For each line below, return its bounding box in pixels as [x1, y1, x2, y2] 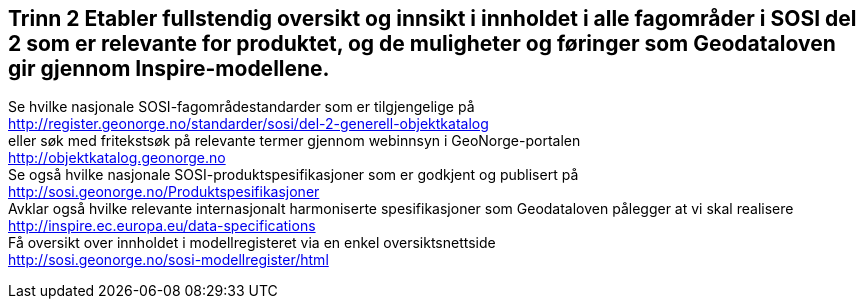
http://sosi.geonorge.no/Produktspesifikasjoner [8, 183, 320, 201]
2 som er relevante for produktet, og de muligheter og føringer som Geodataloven [8, 31, 836, 56]
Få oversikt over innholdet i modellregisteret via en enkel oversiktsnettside [8, 234, 496, 252]
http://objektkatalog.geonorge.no [8, 149, 226, 167]
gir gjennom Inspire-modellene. [8, 56, 330, 81]
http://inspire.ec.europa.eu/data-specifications [8, 217, 316, 235]
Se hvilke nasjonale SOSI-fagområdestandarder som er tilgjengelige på [8, 98, 475, 116]
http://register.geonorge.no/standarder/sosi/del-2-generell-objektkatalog [8, 115, 489, 133]
